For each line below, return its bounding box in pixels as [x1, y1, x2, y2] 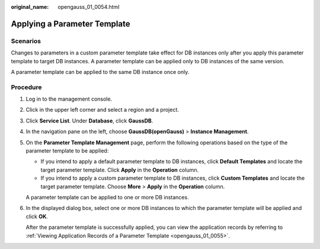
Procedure [11, 83, 42, 91]
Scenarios [11, 37, 41, 45]
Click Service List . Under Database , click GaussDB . [25, 117, 153, 124]
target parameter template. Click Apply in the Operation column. [40, 166, 199, 173]
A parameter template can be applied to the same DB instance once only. [11, 68, 190, 75]
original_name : [11, 4, 49, 10]
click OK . [25, 213, 49, 220]
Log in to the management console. [25, 95, 113, 103]
